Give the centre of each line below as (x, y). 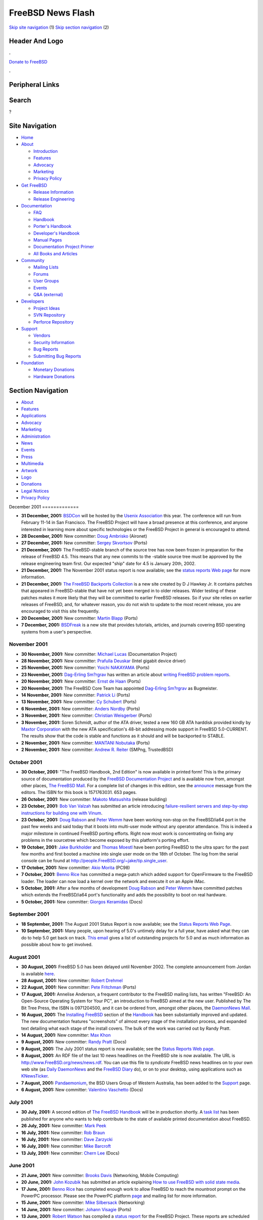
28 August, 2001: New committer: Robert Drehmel (72, 980)
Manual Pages (48, 240)
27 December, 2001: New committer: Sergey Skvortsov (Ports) (84, 543)
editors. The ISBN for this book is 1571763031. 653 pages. (79, 793)
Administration (36, 436)
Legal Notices (35, 491)
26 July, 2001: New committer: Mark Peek (64, 1126)
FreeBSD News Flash (52, 13)
